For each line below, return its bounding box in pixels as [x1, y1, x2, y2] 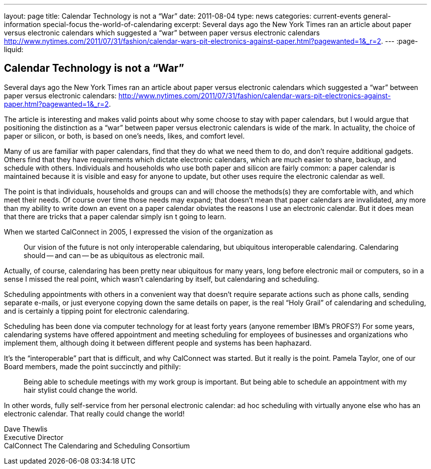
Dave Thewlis [4, 424, 48, 433]
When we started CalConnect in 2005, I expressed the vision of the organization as [4, 227, 273, 236]
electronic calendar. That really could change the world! [4, 409, 185, 418]
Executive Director [4, 433, 63, 441]
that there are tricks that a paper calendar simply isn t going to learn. [4, 212, 226, 221]
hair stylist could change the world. [24, 385, 138, 394]
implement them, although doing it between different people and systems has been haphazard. [4, 338, 312, 347]
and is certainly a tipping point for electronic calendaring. [4, 306, 189, 315]
